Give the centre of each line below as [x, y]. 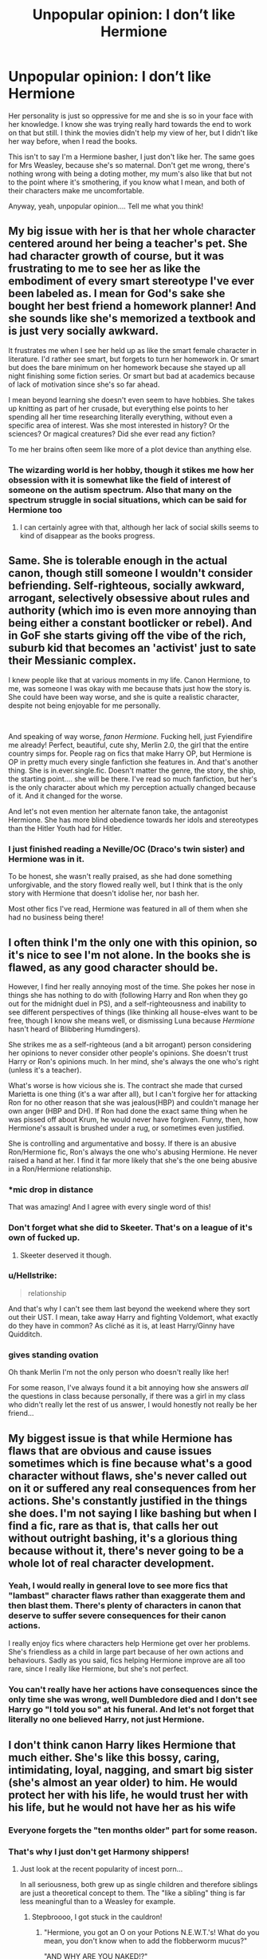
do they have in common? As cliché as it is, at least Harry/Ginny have [122, 1325]
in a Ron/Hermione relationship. [60, 1169]
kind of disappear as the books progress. [87, 536]
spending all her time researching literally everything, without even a [121, 416]
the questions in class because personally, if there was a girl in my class [127, 1397]
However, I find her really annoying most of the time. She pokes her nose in [132, 986]
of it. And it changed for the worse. [66, 796]
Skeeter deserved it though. [65, 1255]
